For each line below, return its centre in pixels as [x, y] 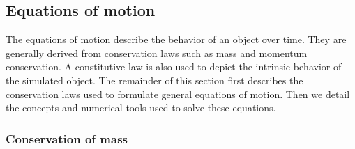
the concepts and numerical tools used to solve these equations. [141, 108]
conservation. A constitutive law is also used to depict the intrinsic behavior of [174, 66]
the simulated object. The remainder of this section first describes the [154, 80]
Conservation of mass [67, 138]
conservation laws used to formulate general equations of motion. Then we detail [178, 94]
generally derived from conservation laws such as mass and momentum [157, 53]
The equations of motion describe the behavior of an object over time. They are [176, 39]
